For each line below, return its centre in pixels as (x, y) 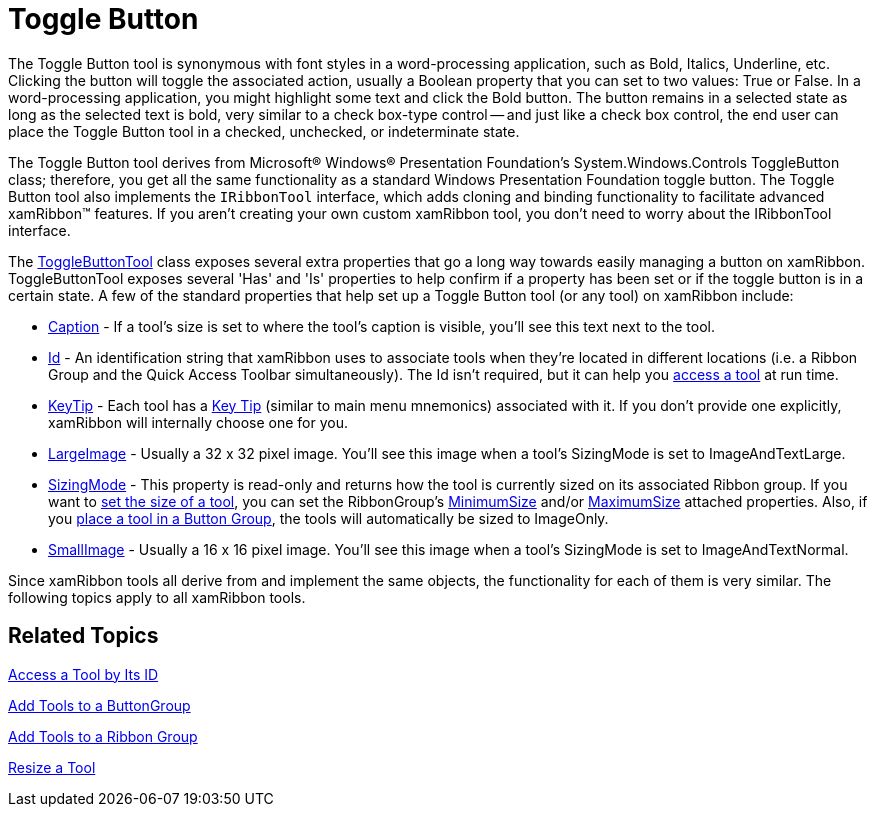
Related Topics (83, 636)
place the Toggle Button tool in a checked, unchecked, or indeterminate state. (264, 131)
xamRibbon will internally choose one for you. (198, 422)
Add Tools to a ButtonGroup (99, 705)
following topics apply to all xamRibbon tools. (157, 597)
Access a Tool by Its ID (83, 674)
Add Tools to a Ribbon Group (103, 736)
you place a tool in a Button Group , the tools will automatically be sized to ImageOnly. (328, 518)
